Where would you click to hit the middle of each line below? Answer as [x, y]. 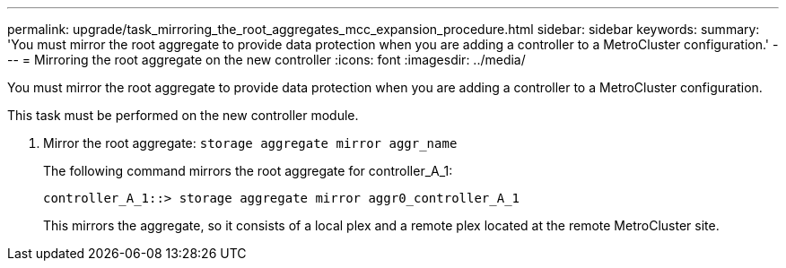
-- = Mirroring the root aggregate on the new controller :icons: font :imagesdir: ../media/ [266, 60]
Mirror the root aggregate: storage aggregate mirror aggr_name [250, 143]
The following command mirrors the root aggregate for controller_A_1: [248, 171]
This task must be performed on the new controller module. [183, 115]
